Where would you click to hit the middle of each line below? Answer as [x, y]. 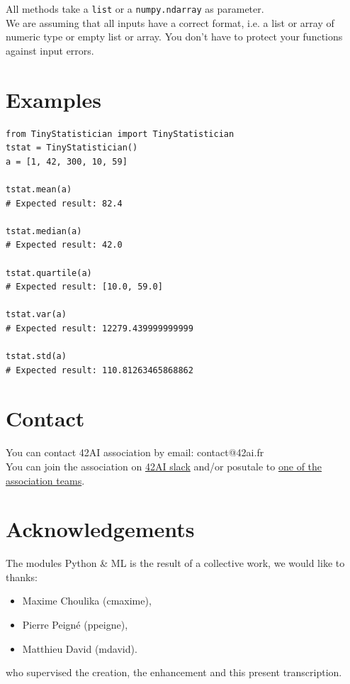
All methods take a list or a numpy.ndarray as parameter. [135, 9]
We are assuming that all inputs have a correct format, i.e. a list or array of [170, 22]
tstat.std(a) [36, 357]
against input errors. [50, 50]
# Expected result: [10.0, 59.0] [84, 287]
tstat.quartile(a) [49, 273]
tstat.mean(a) [39, 189]
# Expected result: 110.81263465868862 [100, 370]
